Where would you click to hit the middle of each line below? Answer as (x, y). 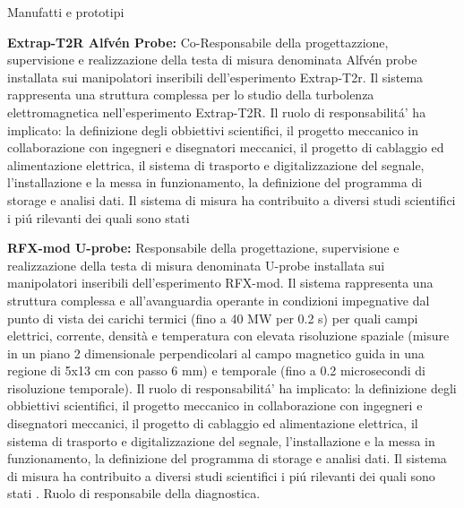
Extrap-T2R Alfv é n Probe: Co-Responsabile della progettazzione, (198, 42)
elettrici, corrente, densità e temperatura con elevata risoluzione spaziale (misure (228, 336)
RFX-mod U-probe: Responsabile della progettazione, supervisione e (203, 248)
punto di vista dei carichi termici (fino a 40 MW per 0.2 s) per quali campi (213, 318)
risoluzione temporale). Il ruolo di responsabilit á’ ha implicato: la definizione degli (232, 387)
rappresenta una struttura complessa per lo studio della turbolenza (191, 95)
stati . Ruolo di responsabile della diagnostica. (134, 493)
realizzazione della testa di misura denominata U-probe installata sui (196, 265)
